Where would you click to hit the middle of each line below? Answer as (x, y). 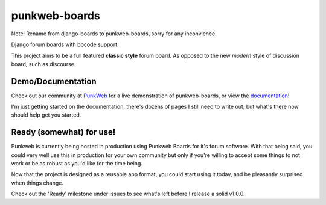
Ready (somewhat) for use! (63, 132)
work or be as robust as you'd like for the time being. (77, 164)
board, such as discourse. (43, 64)
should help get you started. (46, 115)
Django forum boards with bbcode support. (65, 44)
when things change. (37, 183)
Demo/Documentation (54, 81)
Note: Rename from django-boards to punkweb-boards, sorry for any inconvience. (114, 34)
